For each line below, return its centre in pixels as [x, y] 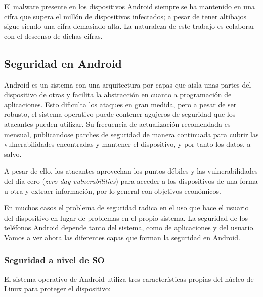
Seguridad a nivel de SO [54, 260]
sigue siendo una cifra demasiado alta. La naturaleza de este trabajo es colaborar [129, 26]
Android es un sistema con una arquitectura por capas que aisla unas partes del [128, 84]
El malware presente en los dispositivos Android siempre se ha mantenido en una [129, 6]
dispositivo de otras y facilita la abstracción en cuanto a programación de [118, 94]
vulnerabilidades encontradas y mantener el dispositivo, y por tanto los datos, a [127, 144]
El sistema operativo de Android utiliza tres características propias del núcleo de [129, 279]
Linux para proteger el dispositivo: [57, 289]
